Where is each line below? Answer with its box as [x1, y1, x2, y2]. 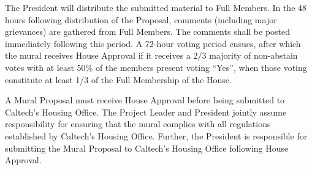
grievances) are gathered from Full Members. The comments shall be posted [5, 25, 291, 38]
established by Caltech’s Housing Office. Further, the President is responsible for [5, 129, 308, 142]
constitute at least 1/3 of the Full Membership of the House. [5, 73, 232, 86]
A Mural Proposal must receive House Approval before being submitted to [5, 94, 285, 106]
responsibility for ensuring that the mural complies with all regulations [5, 117, 271, 130]
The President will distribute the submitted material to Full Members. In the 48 [5, 1, 307, 13]
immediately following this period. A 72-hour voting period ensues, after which [5, 37, 301, 50]
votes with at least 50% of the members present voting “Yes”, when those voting [5, 61, 307, 73]
